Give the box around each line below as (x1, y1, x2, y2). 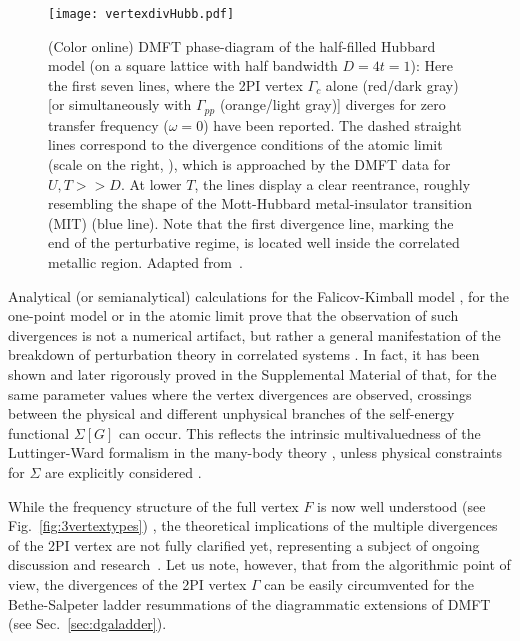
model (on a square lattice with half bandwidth (48, 55, 338, 76)
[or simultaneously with (48, 94, 192, 115)
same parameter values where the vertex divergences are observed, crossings (8, 383, 472, 404)
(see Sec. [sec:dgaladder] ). (8, 613, 167, 634)
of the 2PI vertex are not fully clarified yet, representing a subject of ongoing (8, 534, 480, 555)
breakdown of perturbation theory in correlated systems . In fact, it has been (8, 344, 480, 365)
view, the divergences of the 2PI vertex (8, 573, 247, 594)
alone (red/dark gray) (325, 74, 459, 95)
